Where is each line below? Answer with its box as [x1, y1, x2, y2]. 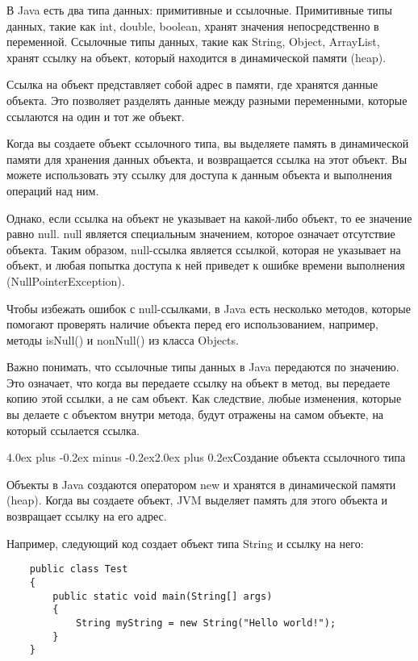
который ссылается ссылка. [6, 421, 140, 438]
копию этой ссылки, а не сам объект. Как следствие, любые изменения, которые [6, 390, 402, 407]
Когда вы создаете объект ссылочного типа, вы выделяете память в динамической [6, 135, 409, 152]
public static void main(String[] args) [52, 590, 273, 602]
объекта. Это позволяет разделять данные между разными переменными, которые [6, 91, 408, 108]
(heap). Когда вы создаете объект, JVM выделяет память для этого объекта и [6, 492, 387, 508]
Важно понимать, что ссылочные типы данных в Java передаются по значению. [6, 358, 399, 375]
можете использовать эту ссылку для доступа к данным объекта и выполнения [6, 166, 392, 183]
